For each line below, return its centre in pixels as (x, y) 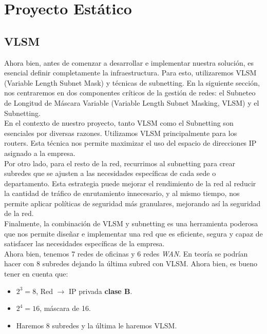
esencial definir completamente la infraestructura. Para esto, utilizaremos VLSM (130, 73)
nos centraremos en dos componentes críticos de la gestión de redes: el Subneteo (130, 93)
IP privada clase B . (101, 291)
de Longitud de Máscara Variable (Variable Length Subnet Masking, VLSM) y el (132, 102)
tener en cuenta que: (36, 274)
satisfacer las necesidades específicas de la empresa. (84, 243)
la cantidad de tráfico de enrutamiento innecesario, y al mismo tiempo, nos (122, 193)
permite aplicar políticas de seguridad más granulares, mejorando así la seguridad (132, 203)
